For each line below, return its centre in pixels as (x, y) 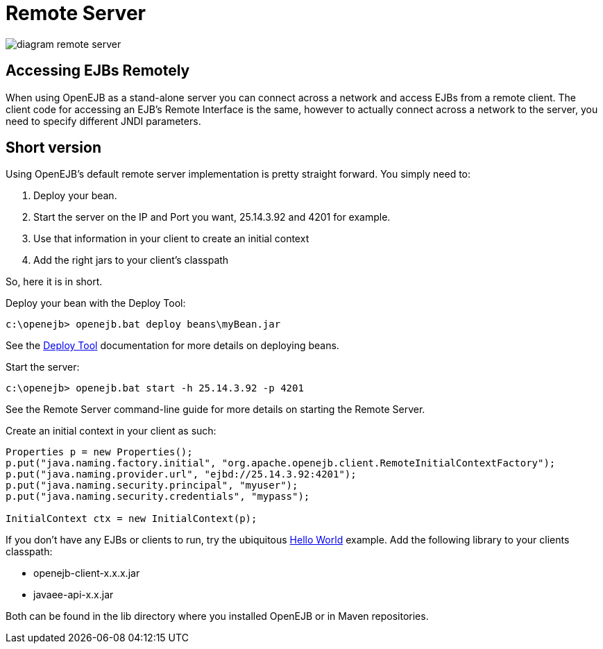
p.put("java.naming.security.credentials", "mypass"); (158, 497)
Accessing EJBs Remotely (98, 71)
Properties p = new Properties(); (99, 452)
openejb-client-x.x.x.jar (87, 573)
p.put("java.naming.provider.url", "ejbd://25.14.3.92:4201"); (181, 474)
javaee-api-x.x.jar (74, 595)
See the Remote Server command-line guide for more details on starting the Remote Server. (215, 410)
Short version (54, 148)
